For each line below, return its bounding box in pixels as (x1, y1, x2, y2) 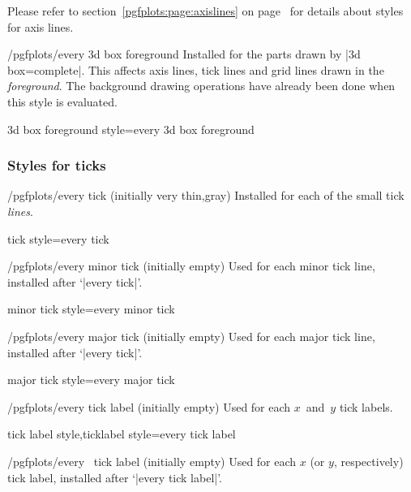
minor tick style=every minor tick (7, 300, 175, 317)
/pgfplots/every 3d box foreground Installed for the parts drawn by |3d (7, 45, 361, 63)
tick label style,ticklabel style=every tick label (7, 425, 236, 442)
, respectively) (333, 452, 404, 469)
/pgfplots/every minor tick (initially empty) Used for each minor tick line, (7, 257, 375, 274)
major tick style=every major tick (7, 371, 175, 388)
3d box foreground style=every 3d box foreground (7, 120, 255, 137)
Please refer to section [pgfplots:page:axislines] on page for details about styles (7, 2, 404, 19)
